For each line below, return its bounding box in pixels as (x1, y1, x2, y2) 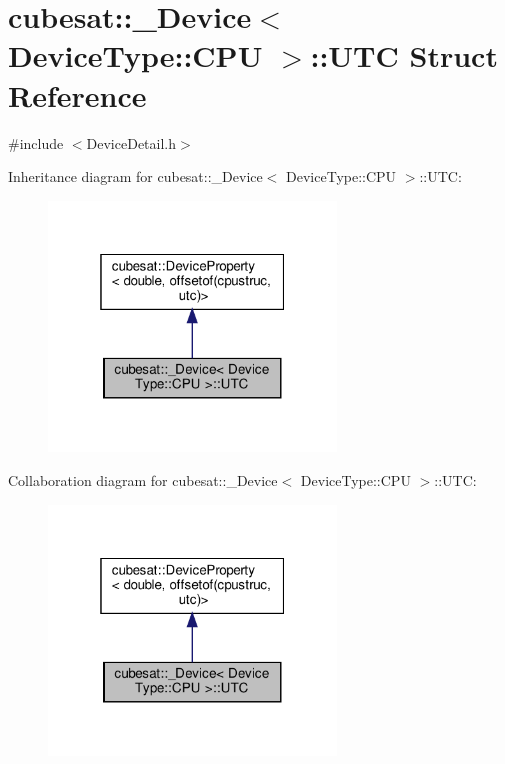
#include (8, 132, 64, 153)
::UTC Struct (310, 35, 498, 76)
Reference (8, 74, 147, 115)
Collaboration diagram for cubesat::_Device (8, 469, 278, 490)
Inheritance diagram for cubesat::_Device (8, 166, 263, 187)
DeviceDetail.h (86, 132, 177, 153)
